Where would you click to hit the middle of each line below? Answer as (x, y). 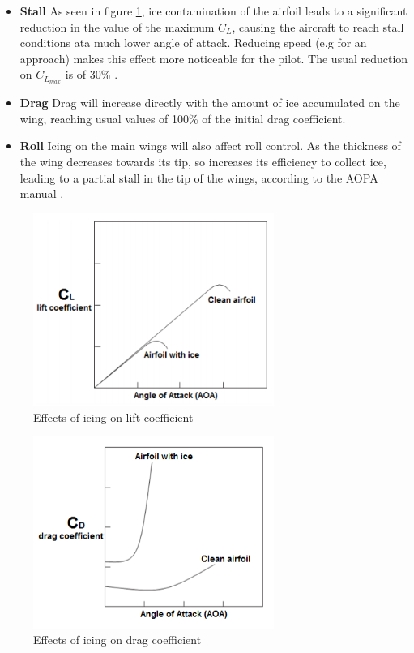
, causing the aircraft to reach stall (318, 26)
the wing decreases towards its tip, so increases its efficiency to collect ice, (203, 162)
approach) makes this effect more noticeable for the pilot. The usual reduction (214, 58)
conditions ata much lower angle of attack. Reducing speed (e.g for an (193, 43)
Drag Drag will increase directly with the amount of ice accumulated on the (210, 103)
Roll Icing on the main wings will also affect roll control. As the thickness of (210, 146)
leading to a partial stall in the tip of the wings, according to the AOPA (199, 177)
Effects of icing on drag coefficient (117, 640)
